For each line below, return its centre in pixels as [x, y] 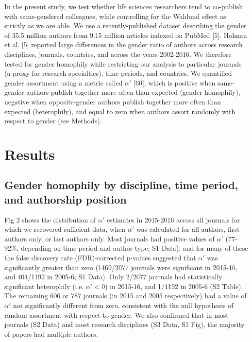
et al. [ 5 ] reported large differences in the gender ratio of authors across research [124, 44]
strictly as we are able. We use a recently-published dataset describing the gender [126, 26]
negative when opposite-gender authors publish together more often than [113, 101]
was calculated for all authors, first [188, 229]
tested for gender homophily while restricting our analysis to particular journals [123, 63]
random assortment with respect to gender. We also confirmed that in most [117, 315]
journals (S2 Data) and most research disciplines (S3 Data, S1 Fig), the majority [125, 324]
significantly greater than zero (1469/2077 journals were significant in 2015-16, [121, 267]
